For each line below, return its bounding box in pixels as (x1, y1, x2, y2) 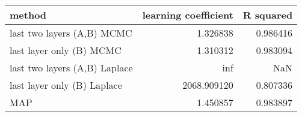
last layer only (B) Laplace (10, 78, 122, 92)
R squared (242, 8, 293, 22)
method (10, 8, 47, 22)
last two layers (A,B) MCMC (10, 26, 132, 40)
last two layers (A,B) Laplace (10, 61, 133, 74)
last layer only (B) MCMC (10, 43, 122, 57)
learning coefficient (142, 8, 233, 22)
